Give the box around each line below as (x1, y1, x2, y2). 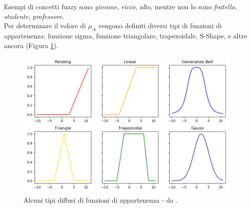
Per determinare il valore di (4, 20, 86, 31)
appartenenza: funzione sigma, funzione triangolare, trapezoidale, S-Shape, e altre (4, 30, 247, 40)
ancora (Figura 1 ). (4, 40, 58, 50)
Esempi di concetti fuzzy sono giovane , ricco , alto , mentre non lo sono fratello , (4, 1, 237, 11)
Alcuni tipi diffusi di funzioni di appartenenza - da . (23, 195, 178, 205)
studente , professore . (4, 11, 64, 21)
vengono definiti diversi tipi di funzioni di (98, 20, 222, 31)
